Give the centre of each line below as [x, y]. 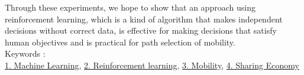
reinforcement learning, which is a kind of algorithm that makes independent [144, 19]
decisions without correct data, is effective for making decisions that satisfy [141, 30]
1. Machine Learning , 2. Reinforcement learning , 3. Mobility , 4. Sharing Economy [152, 65]
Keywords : [25, 53]
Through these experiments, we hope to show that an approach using [130, 7]
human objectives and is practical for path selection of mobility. [120, 42]
